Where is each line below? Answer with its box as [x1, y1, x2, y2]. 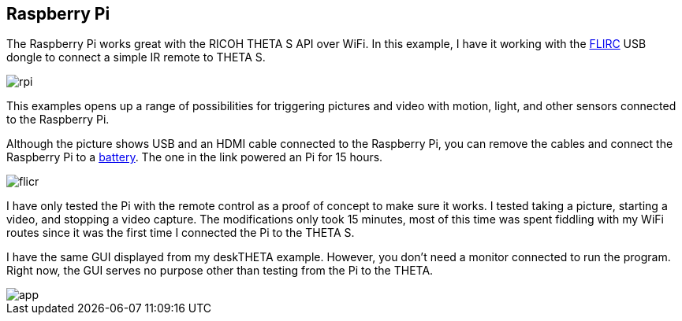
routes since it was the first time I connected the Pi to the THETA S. [6, 226, 355, 240]
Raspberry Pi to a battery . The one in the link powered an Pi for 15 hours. [6, 150, 383, 164]
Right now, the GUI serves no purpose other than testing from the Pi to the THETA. [6, 264, 434, 278]
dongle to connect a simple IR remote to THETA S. [6, 50, 266, 65]
